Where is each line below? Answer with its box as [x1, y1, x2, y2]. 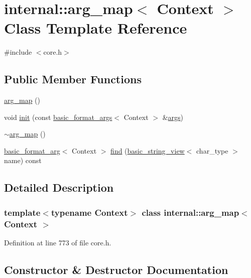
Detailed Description [4, 180, 114, 195]
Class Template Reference [4, 18, 187, 38]
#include [4, 47, 32, 57]
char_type [196, 145, 228, 156]
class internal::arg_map [142, 206, 239, 218]
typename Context [51, 206, 128, 218]
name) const [4, 155, 42, 166]
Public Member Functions [4, 71, 142, 87]
